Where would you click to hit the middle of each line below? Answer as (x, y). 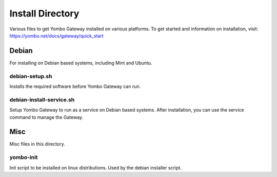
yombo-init (24, 157)
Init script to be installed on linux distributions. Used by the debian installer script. (96, 168)
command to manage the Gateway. (46, 117)
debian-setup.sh (31, 76)
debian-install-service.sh (42, 99)
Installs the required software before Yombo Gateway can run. (75, 86)
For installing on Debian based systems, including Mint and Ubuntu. (81, 63)
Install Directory (44, 13)
